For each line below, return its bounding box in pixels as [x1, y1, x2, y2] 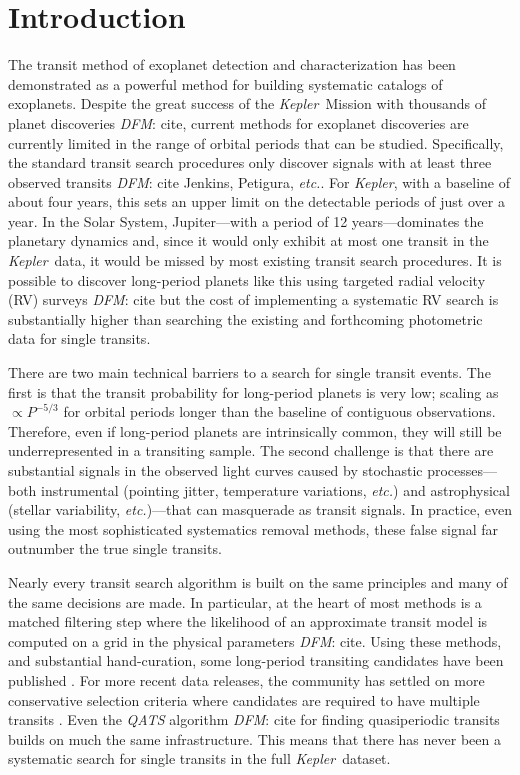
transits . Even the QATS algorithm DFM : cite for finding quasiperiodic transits [8, 709, 500, 730]
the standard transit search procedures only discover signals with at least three [8, 152, 492, 173]
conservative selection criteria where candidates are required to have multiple [8, 689, 480, 710]
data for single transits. [8, 328, 151, 349]
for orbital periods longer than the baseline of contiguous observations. [63, 401, 496, 422]
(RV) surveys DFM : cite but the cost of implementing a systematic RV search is [8, 289, 499, 310]
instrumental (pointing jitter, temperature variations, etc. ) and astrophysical [41, 479, 510, 500]
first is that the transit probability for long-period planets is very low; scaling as [8, 381, 499, 402]
